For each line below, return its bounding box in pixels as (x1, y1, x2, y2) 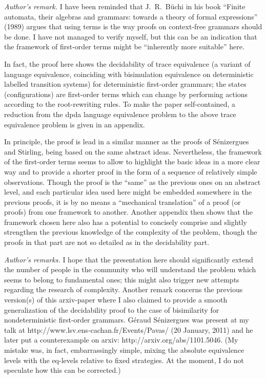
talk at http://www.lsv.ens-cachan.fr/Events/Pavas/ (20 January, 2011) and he (4, 324, 253, 335)
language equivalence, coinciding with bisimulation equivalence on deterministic (4, 68, 254, 79)
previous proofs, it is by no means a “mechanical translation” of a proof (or (4, 196, 241, 207)
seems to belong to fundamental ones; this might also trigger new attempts (4, 274, 239, 285)
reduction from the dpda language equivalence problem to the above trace (4, 108, 236, 119)
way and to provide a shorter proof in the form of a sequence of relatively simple (4, 166, 257, 177)
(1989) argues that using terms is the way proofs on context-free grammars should (4, 21, 262, 32)
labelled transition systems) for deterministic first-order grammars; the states (4, 79, 247, 89)
